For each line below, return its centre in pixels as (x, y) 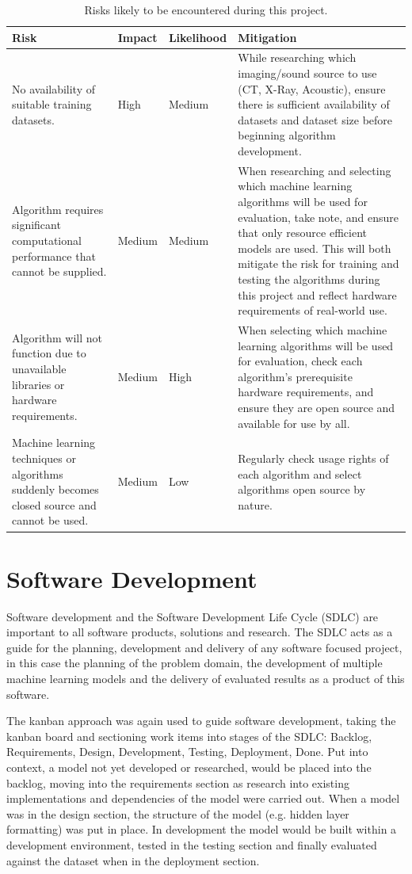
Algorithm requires (58, 209)
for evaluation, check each (300, 361)
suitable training (52, 104)
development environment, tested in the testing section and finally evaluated (192, 844)
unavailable (39, 369)
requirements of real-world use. (313, 310)
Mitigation (267, 37)
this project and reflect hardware (317, 294)
